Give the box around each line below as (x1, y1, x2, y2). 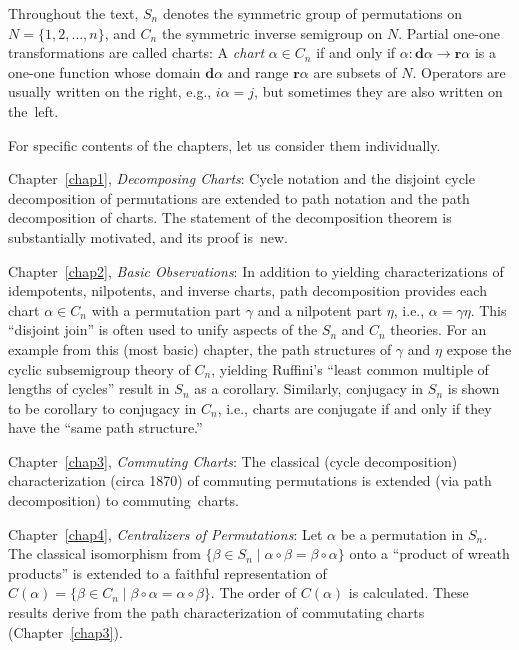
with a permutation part (91, 299, 242, 320)
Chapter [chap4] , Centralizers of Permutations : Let (8, 523, 323, 544)
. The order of (210, 582, 297, 603)
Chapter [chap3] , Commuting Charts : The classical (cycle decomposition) (8, 450, 458, 471)
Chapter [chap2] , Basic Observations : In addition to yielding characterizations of (8, 260, 504, 281)
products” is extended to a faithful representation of (8, 562, 327, 583)
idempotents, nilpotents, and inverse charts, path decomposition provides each (8, 280, 487, 301)
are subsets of (313, 61, 397, 82)
